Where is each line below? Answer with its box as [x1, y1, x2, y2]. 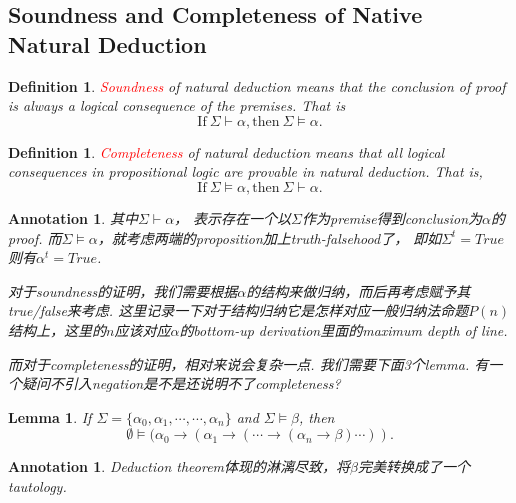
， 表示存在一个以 [174, 207, 292, 228]
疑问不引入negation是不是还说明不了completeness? [21, 373, 341, 394]
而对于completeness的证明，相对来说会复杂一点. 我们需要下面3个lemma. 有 [8, 353, 489, 374]
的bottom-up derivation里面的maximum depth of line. [179, 319, 508, 340]
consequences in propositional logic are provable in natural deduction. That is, [8, 161, 483, 182]
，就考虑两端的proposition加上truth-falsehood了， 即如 [97, 227, 442, 248]
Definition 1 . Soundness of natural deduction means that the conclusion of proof [8, 75, 506, 96]
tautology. [8, 475, 67, 496]
